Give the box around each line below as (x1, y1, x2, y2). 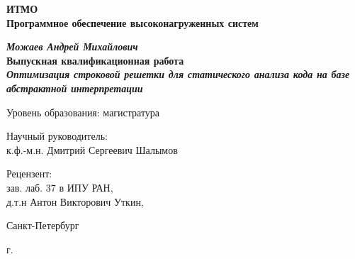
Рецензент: (6, 166, 52, 181)
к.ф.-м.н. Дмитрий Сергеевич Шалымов (6, 142, 178, 157)
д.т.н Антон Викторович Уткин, (6, 194, 144, 209)
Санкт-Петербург (6, 218, 79, 233)
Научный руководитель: (6, 128, 108, 143)
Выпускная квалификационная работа (6, 53, 184, 67)
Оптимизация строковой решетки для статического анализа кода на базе (6, 67, 350, 82)
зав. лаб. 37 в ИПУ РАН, (6, 180, 113, 194)
